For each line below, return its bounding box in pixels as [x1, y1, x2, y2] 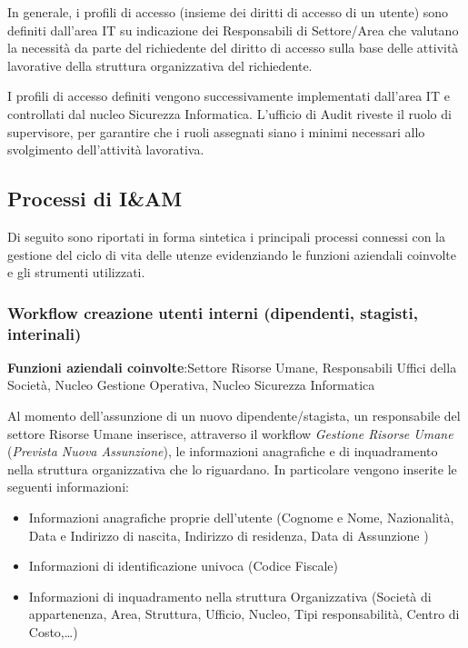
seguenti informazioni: [7, 477, 129, 496]
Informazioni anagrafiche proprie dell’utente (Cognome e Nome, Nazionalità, [28, 508, 454, 527]
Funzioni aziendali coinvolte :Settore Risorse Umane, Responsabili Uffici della [7, 357, 457, 376]
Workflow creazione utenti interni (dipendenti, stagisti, [7, 301, 419, 324]
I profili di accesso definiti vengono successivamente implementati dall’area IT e [7, 86, 450, 105]
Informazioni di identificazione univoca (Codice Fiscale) [28, 556, 339, 575]
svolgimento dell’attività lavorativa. [7, 140, 204, 159]
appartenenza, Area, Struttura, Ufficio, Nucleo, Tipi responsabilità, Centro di [28, 604, 460, 623]
